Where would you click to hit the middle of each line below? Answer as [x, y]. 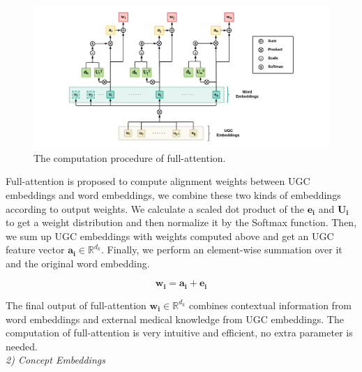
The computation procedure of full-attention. [130, 157]
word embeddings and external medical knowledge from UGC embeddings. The [175, 319]
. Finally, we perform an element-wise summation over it [222, 250]
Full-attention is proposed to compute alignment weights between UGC [158, 181]
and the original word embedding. [78, 263]
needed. [22, 346]
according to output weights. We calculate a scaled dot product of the [155, 208]
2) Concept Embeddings [55, 360]
